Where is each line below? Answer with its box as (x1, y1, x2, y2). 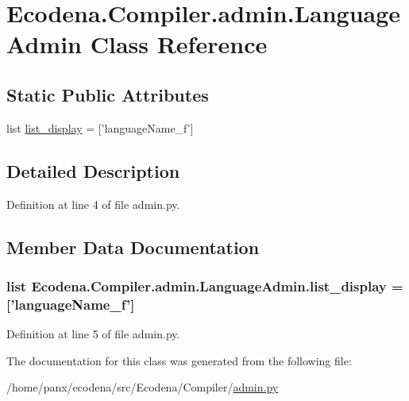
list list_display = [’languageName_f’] (6, 119, 194, 136)
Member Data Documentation (6, 234, 260, 259)
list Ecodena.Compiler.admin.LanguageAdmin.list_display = (6, 276, 403, 295)
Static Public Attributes (6, 82, 209, 106)
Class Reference (90, 28, 268, 60)
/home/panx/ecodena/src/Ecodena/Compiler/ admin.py (6, 379, 279, 395)
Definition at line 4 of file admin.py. (6, 195, 180, 212)
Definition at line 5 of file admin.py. (6, 326, 180, 342)
